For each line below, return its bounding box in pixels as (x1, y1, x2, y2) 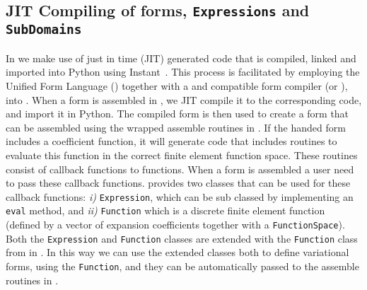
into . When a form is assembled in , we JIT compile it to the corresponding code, (6, 92, 362, 107)
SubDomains (6, 22, 82, 37)
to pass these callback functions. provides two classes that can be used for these (6, 175, 351, 190)
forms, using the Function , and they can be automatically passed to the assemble (6, 258, 359, 273)
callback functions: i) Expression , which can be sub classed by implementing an (6, 189, 354, 204)
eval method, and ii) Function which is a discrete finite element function (6, 203, 325, 218)
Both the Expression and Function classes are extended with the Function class (6, 231, 358, 245)
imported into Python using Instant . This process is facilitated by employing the (6, 64, 360, 79)
